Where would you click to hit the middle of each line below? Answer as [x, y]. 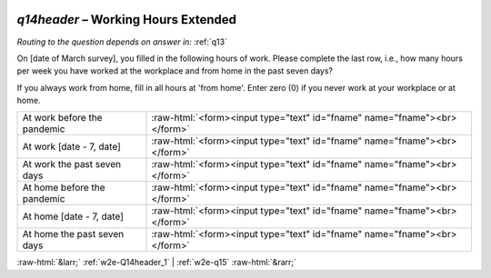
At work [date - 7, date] [72, 147]
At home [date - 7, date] [73, 216]
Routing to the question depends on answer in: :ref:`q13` [122, 42]
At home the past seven [73, 234]
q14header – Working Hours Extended [126, 20]
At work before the [62, 118]
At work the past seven [72, 164]
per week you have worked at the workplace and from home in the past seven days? [175, 71]
